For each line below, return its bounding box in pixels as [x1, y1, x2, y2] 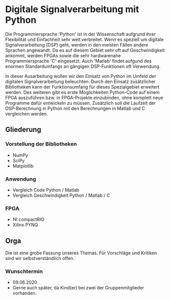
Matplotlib [12, 163, 34, 169]
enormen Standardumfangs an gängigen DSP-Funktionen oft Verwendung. [5, 63, 161, 69]
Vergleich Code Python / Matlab [12, 187, 79, 193]
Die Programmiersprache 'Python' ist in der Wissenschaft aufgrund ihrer [5, 31, 156, 37]
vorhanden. [12, 290, 37, 296]
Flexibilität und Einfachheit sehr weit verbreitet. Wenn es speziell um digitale [5, 36, 164, 42]
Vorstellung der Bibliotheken [5, 141, 77, 148]
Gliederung [5, 125, 41, 134]
